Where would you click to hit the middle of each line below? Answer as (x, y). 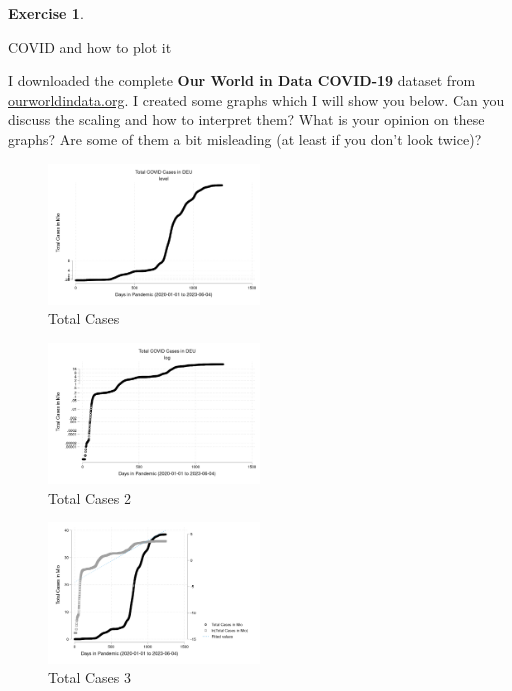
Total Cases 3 (89, 677)
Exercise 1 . (46, 13)
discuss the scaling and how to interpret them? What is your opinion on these (246, 119)
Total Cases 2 (89, 497)
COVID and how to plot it (90, 46)
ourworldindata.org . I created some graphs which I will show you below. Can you (256, 99)
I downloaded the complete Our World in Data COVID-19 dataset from (242, 80)
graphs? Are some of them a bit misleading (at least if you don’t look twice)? (245, 138)
